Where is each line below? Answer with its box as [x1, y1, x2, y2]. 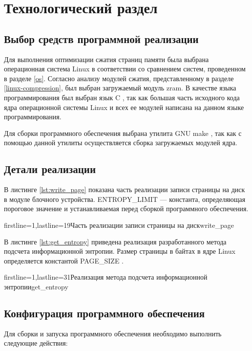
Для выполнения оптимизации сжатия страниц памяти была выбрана [4, 54, 209, 64]
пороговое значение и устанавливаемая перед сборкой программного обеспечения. [4, 203, 249, 214]
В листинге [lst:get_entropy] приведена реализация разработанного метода [4, 236, 227, 246]
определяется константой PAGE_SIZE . [4, 255, 124, 265]
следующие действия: [4, 338, 68, 348]
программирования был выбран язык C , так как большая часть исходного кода [4, 92, 240, 102]
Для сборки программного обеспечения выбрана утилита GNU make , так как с [4, 128, 242, 138]
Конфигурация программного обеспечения [4, 305, 205, 320]
